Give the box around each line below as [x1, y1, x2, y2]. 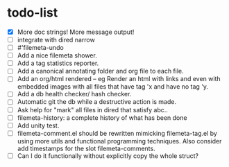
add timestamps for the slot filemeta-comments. [17, 144, 155, 152]
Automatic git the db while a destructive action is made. [17, 98, 177, 106]
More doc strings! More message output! [17, 28, 135, 36]
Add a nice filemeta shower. [17, 51, 97, 60]
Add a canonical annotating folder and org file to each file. [17, 67, 184, 76]
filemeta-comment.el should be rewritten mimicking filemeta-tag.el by [17, 129, 217, 137]
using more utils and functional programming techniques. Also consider [17, 137, 222, 145]
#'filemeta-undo [17, 44, 64, 52]
